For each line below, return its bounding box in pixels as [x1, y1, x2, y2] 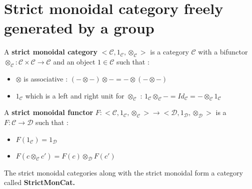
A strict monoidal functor [4, 107, 93, 117]
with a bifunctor [198, 46, 248, 57]
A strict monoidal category [4, 46, 98, 57]
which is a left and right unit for [25, 90, 124, 100]
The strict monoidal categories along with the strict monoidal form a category [4, 167, 243, 177]
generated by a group [4, 17, 154, 38]
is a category [150, 46, 189, 57]
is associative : [23, 73, 68, 83]
